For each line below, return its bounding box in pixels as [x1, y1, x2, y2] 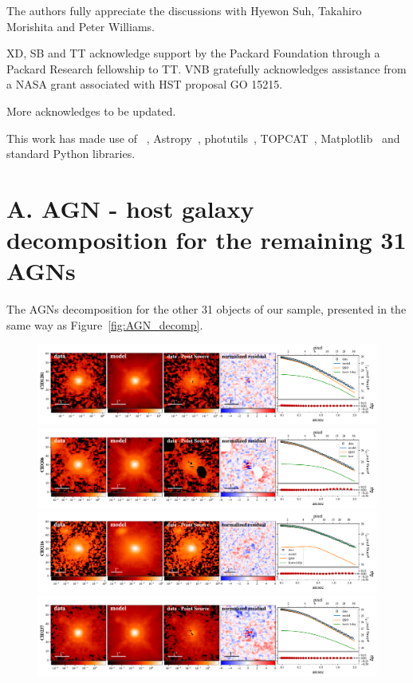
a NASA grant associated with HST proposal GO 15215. [6, 76, 283, 93]
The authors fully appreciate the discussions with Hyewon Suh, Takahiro [6, 2, 362, 18]
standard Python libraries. [6, 145, 136, 162]
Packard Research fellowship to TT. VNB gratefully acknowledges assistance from [6, 60, 407, 77]
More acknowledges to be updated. [6, 102, 176, 119]
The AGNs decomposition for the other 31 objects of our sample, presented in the [6, 301, 407, 318]
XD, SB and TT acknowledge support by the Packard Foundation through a [6, 45, 380, 61]
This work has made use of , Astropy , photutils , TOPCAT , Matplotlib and [6, 129, 400, 146]
